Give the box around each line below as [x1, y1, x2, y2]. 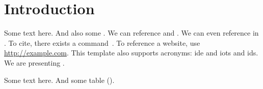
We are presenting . [4, 57, 65, 68]
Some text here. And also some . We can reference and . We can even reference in [4, 27, 259, 38]
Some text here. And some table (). [4, 74, 115, 85]
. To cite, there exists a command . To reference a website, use [4, 37, 200, 48]
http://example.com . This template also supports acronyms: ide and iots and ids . [4, 47, 258, 58]
